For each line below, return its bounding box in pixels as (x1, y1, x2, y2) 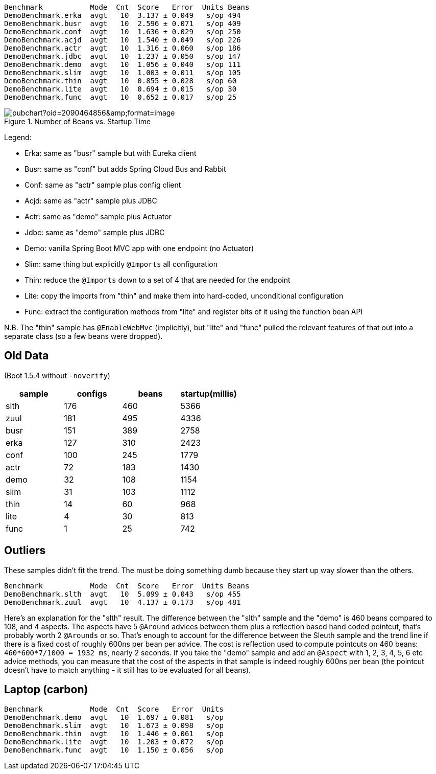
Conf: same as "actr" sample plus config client (25, 180, 181, 189)
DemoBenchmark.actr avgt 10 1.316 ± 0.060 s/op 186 (4, 44, 241, 52)
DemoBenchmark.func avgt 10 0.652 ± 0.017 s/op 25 (4, 93, 237, 101)
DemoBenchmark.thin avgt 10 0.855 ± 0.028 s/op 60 (4, 77, 237, 85)
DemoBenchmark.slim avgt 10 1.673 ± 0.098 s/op (4, 721, 224, 730)
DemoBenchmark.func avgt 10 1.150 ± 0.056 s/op (4, 745, 224, 754)
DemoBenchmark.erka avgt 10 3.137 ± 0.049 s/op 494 (4, 11, 241, 19)
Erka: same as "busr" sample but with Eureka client (25, 149, 197, 157)
